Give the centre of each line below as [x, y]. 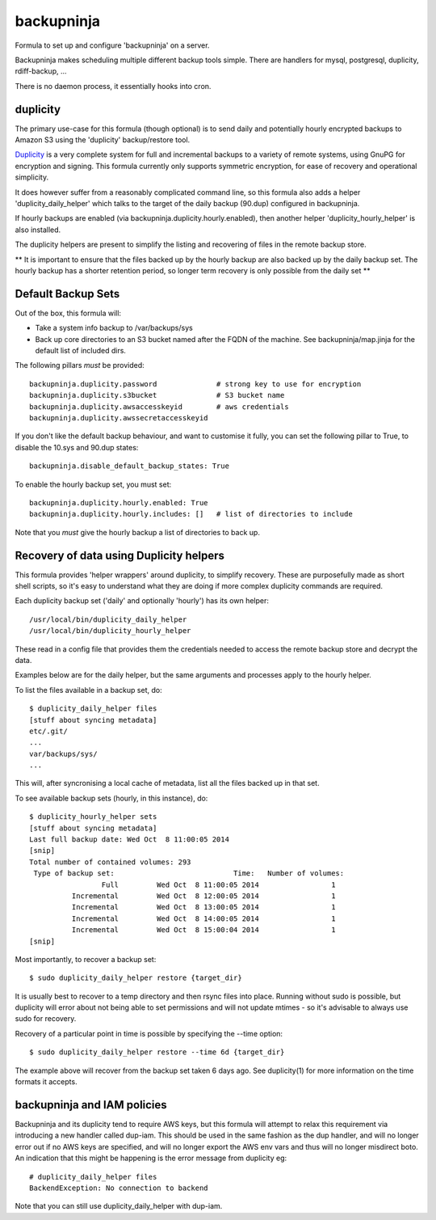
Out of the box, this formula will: [68, 313]
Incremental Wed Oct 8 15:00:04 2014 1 [203, 930]
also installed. [38, 230]
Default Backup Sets [67, 294]
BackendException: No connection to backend [119, 1188]
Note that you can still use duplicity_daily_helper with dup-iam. [119, 1206]
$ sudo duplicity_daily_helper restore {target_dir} [136, 978]
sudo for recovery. [46, 1019]
